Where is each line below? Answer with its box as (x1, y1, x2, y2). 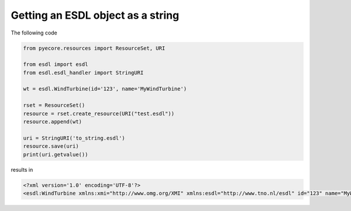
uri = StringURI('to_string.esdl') (23, 134, 125, 141)
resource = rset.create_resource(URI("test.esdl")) (23, 110, 175, 117)
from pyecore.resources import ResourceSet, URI (23, 44, 166, 51)
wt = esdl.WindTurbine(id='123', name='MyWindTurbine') (23, 85, 187, 92)
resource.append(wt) (23, 119, 82, 125)
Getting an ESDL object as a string (11, 9, 180, 22)
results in (11, 166, 33, 173)
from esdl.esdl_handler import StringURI (23, 69, 144, 76)
